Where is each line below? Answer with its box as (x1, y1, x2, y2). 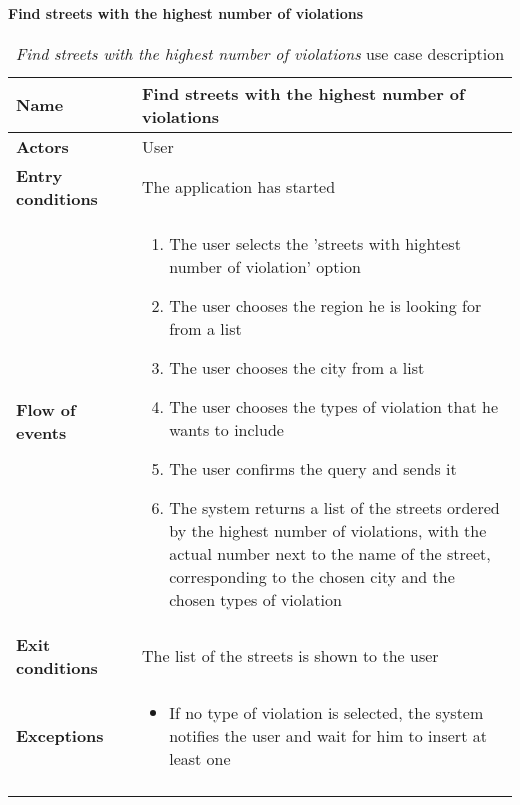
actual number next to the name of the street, (169, 541, 491, 565)
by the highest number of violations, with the (169, 518, 487, 542)
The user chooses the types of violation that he (169, 394, 499, 418)
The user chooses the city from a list (169, 355, 425, 379)
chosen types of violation (169, 587, 342, 611)
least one (169, 746, 231, 770)
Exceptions (16, 723, 104, 747)
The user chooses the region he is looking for (169, 293, 482, 317)
